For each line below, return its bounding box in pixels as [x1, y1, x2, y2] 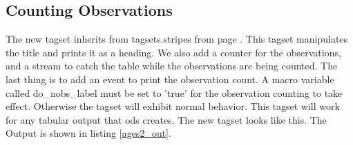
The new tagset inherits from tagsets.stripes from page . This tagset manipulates [6, 32, 348, 46]
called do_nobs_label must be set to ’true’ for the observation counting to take [6, 85, 343, 100]
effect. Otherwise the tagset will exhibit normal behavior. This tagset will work [6, 99, 340, 113]
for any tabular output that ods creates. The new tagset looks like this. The [6, 112, 327, 126]
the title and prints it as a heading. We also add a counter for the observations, [6, 45, 341, 59]
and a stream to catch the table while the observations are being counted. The [6, 58, 338, 73]
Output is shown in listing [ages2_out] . [6, 126, 171, 140]
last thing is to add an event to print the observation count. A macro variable [6, 71, 334, 86]
